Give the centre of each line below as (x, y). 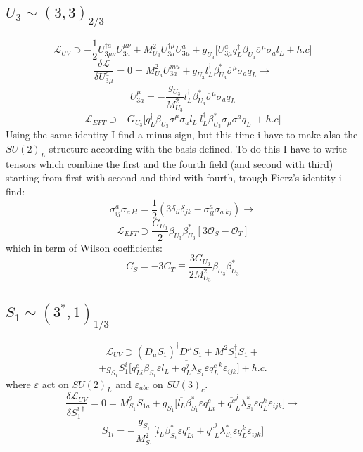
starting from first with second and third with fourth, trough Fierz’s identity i (174, 177)
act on (55, 383)
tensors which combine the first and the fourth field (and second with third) (170, 163)
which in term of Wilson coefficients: (84, 247)
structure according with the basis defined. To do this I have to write (198, 148)
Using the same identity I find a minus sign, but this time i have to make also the (182, 135)
